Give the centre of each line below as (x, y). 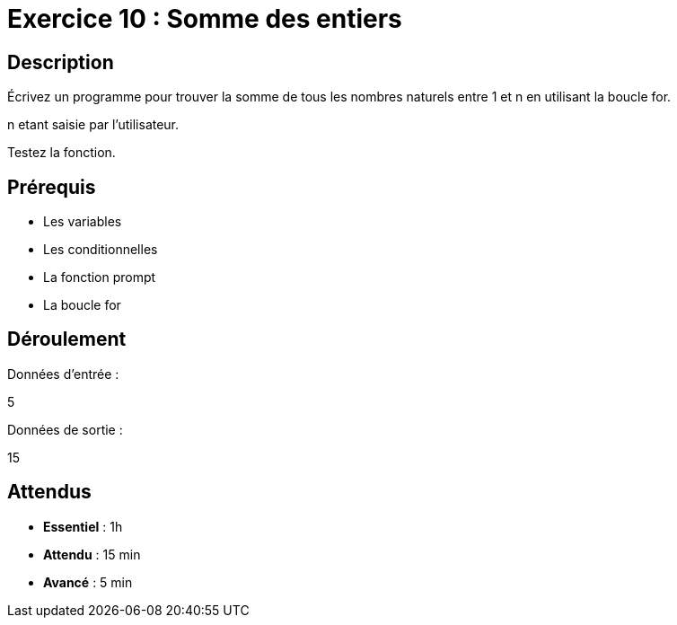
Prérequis (52, 187)
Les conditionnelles (101, 250)
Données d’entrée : (63, 374)
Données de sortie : (65, 429)
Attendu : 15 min (92, 554)
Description (61, 62)
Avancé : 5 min (88, 582)
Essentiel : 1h (83, 526)
